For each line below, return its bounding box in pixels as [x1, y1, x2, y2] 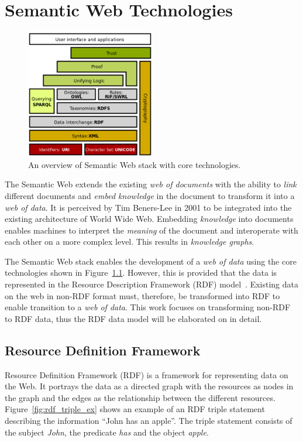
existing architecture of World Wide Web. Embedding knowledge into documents [5, 213, 294, 225]
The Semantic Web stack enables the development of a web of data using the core [5, 255, 297, 267]
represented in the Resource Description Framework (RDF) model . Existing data [5, 278, 299, 290]
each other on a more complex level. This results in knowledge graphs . [5, 235, 254, 248]
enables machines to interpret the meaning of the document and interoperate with [5, 224, 298, 236]
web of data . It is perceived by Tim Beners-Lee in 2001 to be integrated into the [5, 201, 292, 213]
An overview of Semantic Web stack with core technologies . [28, 158, 241, 170]
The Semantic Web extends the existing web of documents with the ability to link [5, 178, 297, 190]
